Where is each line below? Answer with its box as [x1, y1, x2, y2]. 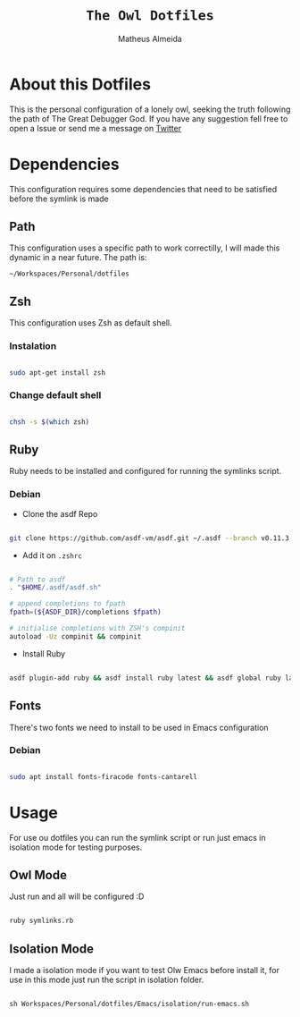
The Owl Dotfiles [86, 7, 214, 24]
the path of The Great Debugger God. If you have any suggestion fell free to [9, 113, 288, 123]
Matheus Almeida [117, 33, 183, 44]
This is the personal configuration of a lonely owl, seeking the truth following [9, 104, 291, 114]
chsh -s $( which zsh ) [9, 417, 90, 427]
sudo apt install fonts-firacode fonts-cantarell [9, 772, 198, 781]
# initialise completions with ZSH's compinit [9, 624, 186, 633]
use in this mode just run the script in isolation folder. [9, 974, 204, 986]
